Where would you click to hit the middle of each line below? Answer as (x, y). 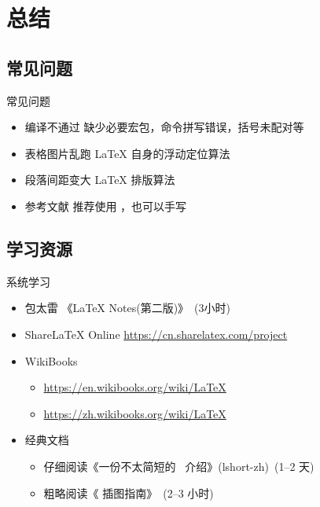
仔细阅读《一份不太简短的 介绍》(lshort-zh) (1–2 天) (179, 466)
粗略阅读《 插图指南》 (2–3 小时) (129, 492)
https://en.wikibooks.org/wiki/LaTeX (135, 387)
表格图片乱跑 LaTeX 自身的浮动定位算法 (127, 153)
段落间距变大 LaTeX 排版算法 (100, 180)
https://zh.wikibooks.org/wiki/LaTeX (135, 413)
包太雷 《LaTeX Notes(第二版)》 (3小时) (127, 308)
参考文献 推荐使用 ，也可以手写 (106, 206)
